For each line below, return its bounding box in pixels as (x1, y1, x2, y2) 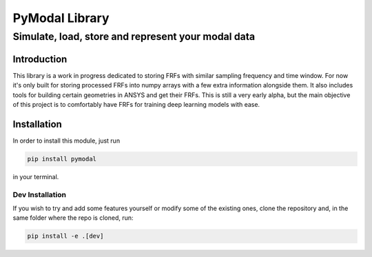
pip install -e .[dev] (27, 232, 104, 240)
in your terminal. (12, 172, 59, 181)
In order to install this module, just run (12, 136, 121, 145)
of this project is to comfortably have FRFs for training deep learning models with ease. (12, 100, 260, 108)
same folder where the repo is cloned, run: (12, 214, 134, 222)
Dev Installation (12, 189, 67, 199)
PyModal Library (12, 10, 110, 25)
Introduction (12, 53, 68, 65)
